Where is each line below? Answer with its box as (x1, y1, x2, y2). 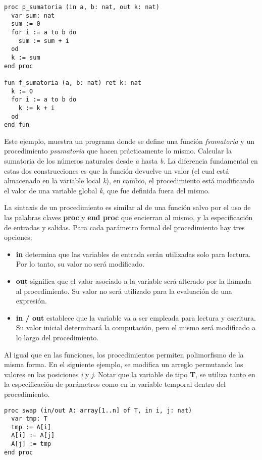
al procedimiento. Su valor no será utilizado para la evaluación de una (16, 285, 232, 296)
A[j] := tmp (11, 440, 51, 448)
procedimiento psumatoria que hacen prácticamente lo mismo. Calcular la (4, 145, 232, 156)
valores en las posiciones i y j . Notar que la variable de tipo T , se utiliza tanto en (4, 369, 255, 379)
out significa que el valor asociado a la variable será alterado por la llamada (16, 275, 251, 286)
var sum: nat (11, 12, 55, 19)
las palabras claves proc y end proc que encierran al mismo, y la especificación (4, 212, 253, 222)
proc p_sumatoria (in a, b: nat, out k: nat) (4, 4, 160, 11)
